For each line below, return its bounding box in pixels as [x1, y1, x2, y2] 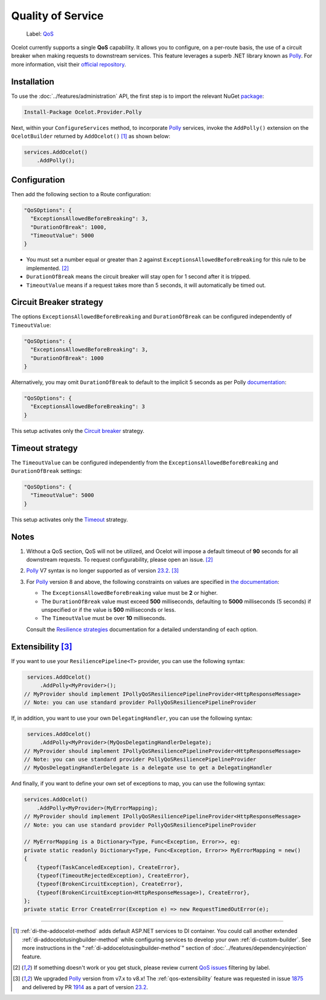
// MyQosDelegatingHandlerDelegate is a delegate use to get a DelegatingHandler [24, 764, 273, 771]
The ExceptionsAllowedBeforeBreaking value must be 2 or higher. [41, 589, 218, 597]
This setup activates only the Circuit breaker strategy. [11, 427, 145, 434]
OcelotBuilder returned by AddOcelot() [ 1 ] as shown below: [11, 132, 171, 139]
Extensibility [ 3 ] [11, 641, 72, 652]
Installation [11, 76, 54, 87]
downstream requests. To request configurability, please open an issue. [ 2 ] [26, 556, 214, 563]
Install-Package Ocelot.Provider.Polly [24, 109, 142, 115]
